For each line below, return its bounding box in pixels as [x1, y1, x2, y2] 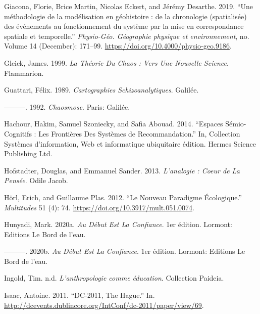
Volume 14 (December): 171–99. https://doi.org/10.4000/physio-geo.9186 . [4, 40, 232, 51]
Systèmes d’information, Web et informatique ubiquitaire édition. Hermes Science [4, 138, 256, 149]
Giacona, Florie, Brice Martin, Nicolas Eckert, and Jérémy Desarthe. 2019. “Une [4, 1, 253, 11]
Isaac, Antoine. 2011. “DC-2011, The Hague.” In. [4, 290, 155, 300]
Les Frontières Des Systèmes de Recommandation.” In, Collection [38, 128, 240, 139]
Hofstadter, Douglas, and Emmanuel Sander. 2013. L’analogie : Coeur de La [4, 165, 240, 175]
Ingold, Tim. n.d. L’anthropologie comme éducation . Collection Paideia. [4, 273, 224, 283]
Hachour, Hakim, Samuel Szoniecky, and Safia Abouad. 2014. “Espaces [4, 118, 223, 129]
